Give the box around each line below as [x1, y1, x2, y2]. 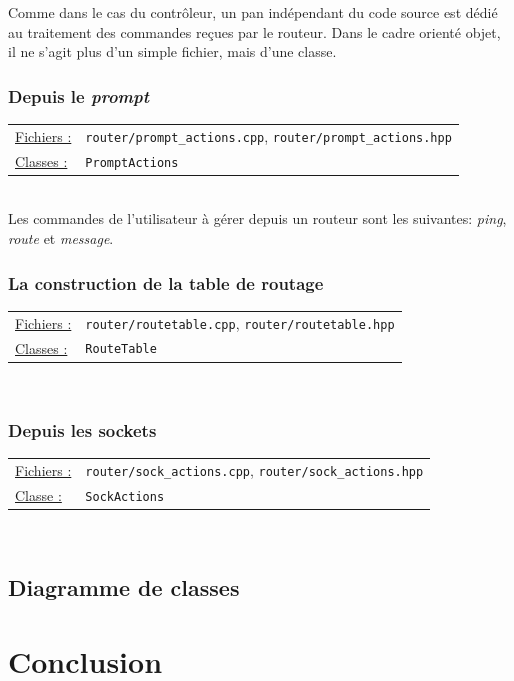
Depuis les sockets [8, 418, 157, 443]
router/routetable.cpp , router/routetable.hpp [85, 312, 395, 333]
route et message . [8, 228, 114, 248]
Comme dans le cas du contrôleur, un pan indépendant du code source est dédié [8, 2, 498, 22]
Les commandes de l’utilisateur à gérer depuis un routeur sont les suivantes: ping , [8, 208, 507, 229]
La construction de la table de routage [8, 270, 324, 295]
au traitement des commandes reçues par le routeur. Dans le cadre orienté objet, [8, 21, 501, 42]
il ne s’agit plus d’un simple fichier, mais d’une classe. [8, 41, 337, 62]
